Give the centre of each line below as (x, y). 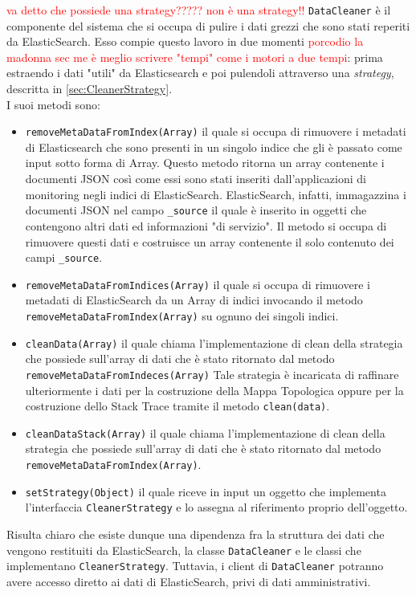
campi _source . (64, 257)
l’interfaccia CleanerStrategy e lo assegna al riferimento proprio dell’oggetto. (216, 507)
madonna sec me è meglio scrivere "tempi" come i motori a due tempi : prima (195, 57)
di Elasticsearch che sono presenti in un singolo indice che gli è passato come (214, 147)
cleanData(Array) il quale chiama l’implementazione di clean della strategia (214, 342)
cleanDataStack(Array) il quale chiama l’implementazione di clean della (205, 432)
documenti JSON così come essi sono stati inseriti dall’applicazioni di (196, 179)
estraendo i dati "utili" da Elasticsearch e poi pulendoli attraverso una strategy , (200, 73)
